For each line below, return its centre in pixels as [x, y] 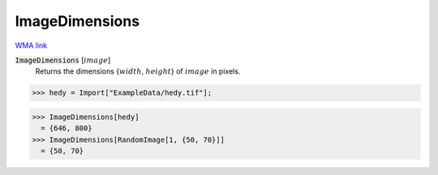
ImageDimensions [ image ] [63, 60]
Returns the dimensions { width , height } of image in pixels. [138, 71]
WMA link [31, 45]
